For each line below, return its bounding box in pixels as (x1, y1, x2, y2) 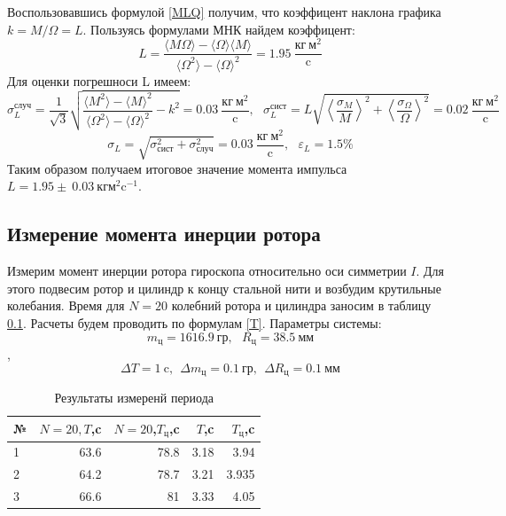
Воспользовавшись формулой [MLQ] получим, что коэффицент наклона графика (7, 3, 441, 20)
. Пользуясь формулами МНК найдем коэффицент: (82, 20, 355, 38)
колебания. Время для (7, 296, 125, 315)
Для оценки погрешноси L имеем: (7, 71, 191, 90)
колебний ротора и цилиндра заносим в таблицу (171, 296, 432, 315)
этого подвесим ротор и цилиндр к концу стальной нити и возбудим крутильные (7, 278, 441, 297)
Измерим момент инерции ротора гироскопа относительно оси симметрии (7, 262, 407, 280)
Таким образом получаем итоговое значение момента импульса (7, 159, 347, 177)
